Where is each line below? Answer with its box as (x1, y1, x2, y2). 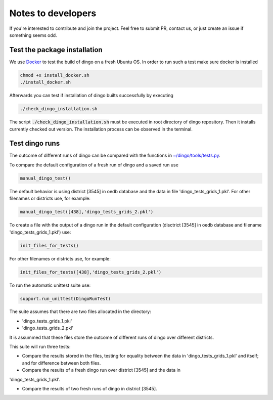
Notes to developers (9, 8, 97, 19)
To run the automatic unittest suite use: (9, 282, 91, 288)
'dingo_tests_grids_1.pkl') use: (9, 229, 71, 235)
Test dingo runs (9, 139, 60, 148)
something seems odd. (9, 32, 58, 38)
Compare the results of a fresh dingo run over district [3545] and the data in (22, 367, 180, 373)
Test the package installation (9, 46, 103, 54)
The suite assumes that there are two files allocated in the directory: (9, 308, 151, 315)
